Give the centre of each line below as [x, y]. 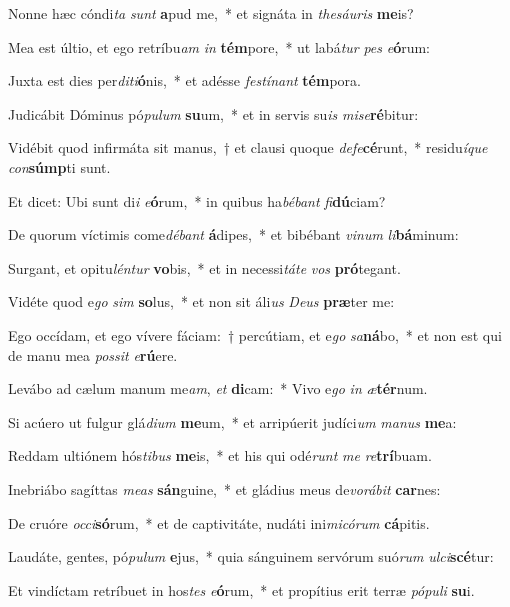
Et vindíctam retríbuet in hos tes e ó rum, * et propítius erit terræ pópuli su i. [241, 589]
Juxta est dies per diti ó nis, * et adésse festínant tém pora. [184, 80]
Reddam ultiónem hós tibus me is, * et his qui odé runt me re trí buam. [220, 455]
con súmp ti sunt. [59, 166]
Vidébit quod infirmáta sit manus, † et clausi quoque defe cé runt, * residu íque [248, 147]
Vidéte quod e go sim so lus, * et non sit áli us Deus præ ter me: [201, 301]
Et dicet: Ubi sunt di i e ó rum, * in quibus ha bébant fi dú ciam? [197, 200]
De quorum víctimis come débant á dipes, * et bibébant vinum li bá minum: [233, 234]
